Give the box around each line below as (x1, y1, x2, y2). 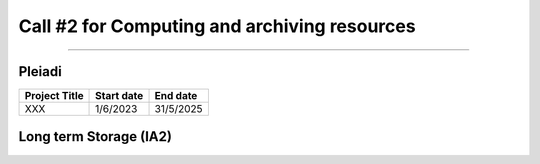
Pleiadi (18, 63, 62, 80)
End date (154, 89, 198, 103)
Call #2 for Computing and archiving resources (18, 15, 416, 37)
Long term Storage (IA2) (18, 128, 172, 145)
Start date (95, 89, 144, 103)
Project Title (24, 89, 84, 103)
